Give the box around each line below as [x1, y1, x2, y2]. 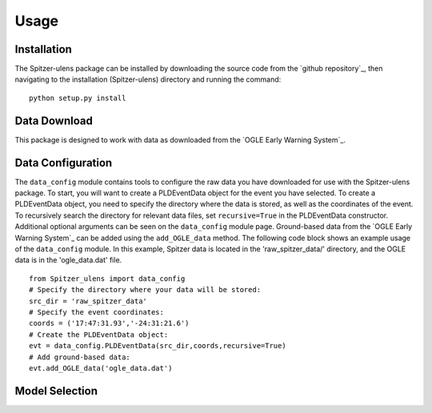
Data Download [14, 114, 94, 127]
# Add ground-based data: [29, 352, 131, 362]
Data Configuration [14, 156, 113, 170]
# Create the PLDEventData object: [29, 330, 169, 339]
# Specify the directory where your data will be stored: [29, 285, 262, 295]
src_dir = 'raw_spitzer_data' [29, 296, 148, 306]
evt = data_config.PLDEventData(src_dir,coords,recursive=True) [29, 341, 287, 351]
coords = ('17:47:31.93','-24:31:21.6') [29, 319, 190, 328]
